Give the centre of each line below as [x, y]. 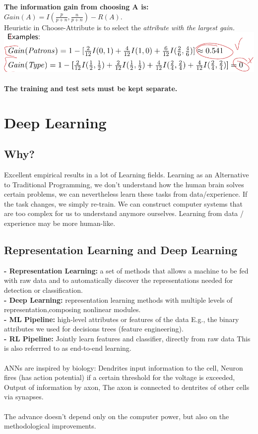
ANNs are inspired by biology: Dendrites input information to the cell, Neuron [124, 367]
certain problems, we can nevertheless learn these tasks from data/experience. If [126, 194]
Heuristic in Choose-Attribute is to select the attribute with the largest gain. [119, 27]
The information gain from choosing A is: [76, 6]
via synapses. [24, 397]
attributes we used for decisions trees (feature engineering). [94, 329]
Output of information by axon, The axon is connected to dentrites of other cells [127, 387]
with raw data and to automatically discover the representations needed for [119, 280]
